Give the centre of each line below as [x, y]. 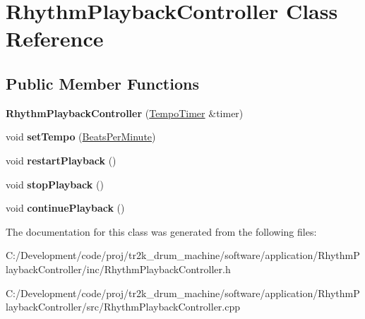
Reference [55, 38]
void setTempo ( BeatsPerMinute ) [81, 137]
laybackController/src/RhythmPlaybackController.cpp [123, 307]
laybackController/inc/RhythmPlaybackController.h [118, 269]
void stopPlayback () [55, 184]
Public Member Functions [102, 83]
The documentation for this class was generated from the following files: [161, 231]
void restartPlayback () [61, 160]
